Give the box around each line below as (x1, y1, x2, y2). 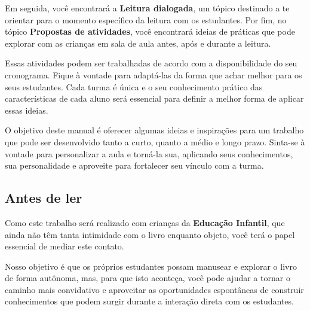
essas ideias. (5, 103, 48, 116)
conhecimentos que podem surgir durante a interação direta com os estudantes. (5, 295, 294, 307)
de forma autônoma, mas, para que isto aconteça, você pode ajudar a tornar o (5, 272, 290, 284)
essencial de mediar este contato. (5, 240, 124, 252)
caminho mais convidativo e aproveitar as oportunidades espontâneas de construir (5, 283, 304, 295)
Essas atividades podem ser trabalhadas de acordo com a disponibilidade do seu (5, 57, 297, 69)
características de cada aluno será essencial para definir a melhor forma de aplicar (5, 92, 304, 105)
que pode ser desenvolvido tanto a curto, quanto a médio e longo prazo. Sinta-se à (5, 135, 305, 148)
